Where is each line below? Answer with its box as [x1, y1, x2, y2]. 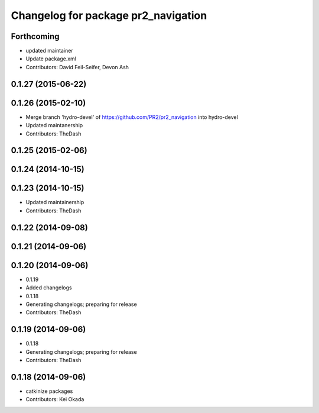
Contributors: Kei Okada [25, 396, 84, 403]
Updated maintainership [25, 199, 84, 206]
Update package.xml [25, 55, 77, 62]
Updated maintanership [25, 122, 83, 129]
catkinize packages [25, 388, 73, 395]
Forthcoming [11, 31, 60, 41]
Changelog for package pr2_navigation [11, 9, 207, 22]
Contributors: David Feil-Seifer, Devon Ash [25, 63, 129, 70]
